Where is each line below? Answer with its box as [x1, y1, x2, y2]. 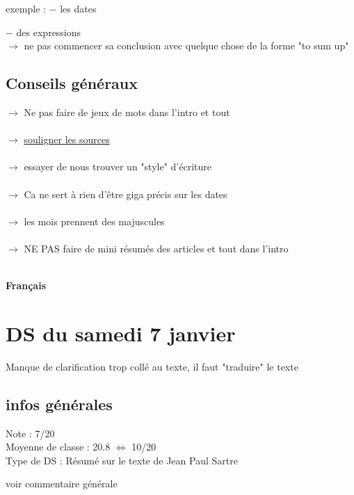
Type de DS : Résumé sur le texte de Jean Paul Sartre [6, 453, 238, 467]
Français [6, 278, 47, 293]
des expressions [16, 24, 81, 39]
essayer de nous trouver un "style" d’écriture [24, 159, 211, 174]
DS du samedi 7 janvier [6, 318, 236, 347]
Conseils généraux [6, 72, 138, 94]
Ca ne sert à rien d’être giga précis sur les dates [24, 186, 227, 201]
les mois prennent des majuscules [24, 213, 165, 228]
